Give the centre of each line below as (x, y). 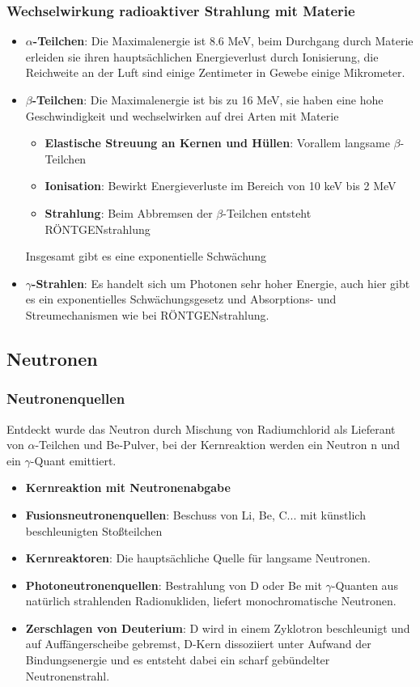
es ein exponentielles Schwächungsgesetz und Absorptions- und (181, 299)
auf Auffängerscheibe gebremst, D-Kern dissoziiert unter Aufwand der (198, 644)
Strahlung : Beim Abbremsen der (129, 212)
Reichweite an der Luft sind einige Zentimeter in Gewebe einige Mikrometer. (215, 72)
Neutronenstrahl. (68, 675)
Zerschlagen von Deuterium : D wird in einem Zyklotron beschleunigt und (218, 628)
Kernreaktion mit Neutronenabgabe (128, 488)
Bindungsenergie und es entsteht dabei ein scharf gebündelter (178, 660)
